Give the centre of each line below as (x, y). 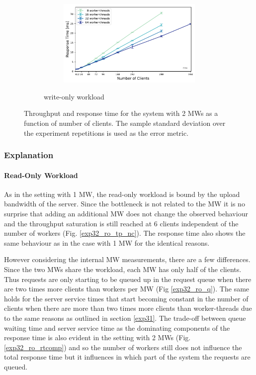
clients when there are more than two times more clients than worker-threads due (128, 308)
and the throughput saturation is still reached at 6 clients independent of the (121, 223)
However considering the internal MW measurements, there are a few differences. (127, 259)
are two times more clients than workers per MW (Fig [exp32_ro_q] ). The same (127, 289)
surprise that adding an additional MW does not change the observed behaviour (126, 214)
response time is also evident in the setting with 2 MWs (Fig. (97, 337)
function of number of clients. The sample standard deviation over (125, 123)
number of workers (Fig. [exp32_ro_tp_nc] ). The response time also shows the (125, 233)
